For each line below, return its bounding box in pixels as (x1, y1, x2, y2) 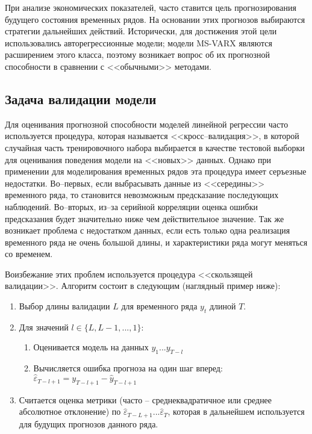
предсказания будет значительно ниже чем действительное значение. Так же (5, 212, 284, 225)
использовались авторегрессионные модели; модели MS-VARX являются (5, 36, 272, 49)
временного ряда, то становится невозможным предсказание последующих (5, 188, 279, 201)
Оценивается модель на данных (33, 341, 149, 353)
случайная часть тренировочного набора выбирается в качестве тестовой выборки (5, 141, 305, 153)
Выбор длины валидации (19, 300, 110, 312)
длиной (209, 300, 236, 312)
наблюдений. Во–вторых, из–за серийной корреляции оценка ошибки (5, 200, 258, 212)
